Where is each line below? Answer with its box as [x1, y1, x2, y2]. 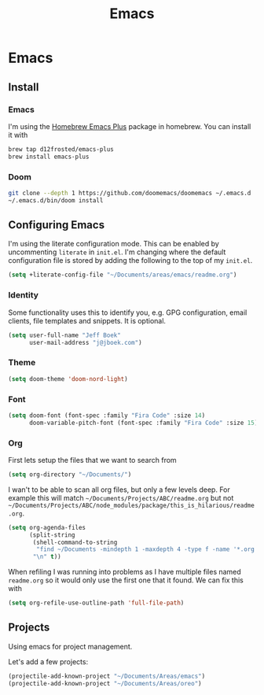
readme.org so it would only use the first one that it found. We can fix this [8, 575, 244, 585]
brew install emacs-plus [8, 153, 90, 161]
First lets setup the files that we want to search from [8, 455, 177, 464]
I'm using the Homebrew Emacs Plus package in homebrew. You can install [8, 121, 251, 131]
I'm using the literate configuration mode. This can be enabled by [8, 239, 220, 249]
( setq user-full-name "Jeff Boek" [8, 331, 122, 339]
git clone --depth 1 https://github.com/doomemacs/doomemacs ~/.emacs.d [8, 189, 251, 197]
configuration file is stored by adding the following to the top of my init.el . [8, 256, 253, 265]
